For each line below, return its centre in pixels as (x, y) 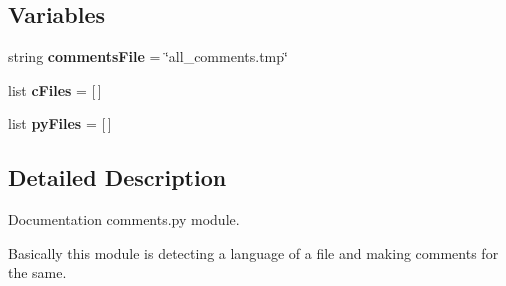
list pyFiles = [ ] (60, 123)
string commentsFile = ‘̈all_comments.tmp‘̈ (148, 56)
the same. (37, 272)
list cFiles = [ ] (55, 89)
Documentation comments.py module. (124, 219)
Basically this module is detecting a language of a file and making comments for (253, 252)
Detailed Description (117, 177)
